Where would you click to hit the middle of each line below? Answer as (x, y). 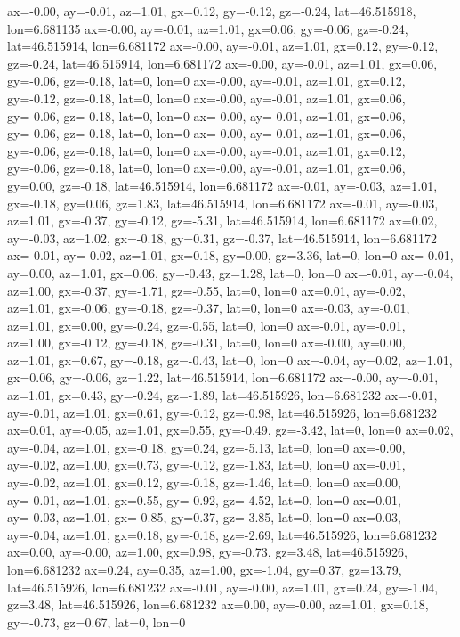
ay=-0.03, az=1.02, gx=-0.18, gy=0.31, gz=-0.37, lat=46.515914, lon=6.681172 (222, 237)
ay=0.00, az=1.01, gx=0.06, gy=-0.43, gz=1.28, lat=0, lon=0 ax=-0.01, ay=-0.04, (230, 272)
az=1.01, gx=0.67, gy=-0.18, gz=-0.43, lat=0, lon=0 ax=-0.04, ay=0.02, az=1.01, (230, 359)
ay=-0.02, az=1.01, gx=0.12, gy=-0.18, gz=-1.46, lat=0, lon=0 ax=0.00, (204, 482)
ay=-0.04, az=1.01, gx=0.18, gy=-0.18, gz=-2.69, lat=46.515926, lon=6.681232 (222, 534)
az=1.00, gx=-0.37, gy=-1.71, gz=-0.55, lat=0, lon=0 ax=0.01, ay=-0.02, (206, 290)
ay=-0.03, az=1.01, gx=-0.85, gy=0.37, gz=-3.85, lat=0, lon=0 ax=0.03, (204, 517)
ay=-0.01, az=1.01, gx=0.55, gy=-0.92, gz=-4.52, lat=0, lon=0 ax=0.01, (204, 499)
